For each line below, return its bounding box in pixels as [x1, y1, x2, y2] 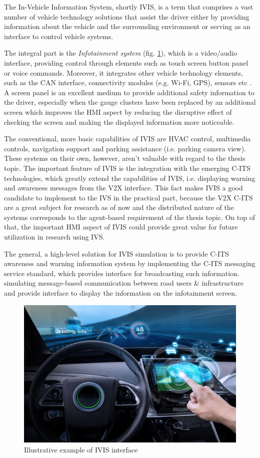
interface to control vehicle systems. [4, 31, 113, 41]
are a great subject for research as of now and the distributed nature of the [4, 202, 234, 212]
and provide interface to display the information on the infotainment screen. [4, 288, 237, 298]
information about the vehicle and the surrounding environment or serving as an [4, 21, 250, 32]
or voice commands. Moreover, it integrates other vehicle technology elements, [4, 67, 243, 78]
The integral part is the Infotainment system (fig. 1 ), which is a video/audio [4, 48, 237, 58]
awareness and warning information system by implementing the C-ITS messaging [4, 258, 255, 269]
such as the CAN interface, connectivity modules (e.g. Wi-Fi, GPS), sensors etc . [4, 77, 252, 88]
